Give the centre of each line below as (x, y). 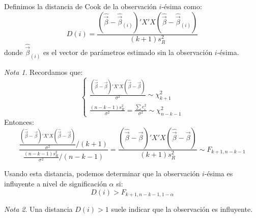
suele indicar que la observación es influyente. (182, 209)
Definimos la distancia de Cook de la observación (80, 6)
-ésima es (219, 173)
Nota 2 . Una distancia (38, 209)
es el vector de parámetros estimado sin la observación (128, 52)
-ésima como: (182, 6)
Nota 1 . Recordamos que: (44, 72)
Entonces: (19, 121)
